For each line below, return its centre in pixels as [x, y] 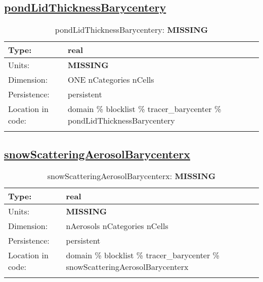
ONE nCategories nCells [111, 80]
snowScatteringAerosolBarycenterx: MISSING [131, 176]
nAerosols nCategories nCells [117, 226]
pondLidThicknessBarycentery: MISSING [131, 30]
